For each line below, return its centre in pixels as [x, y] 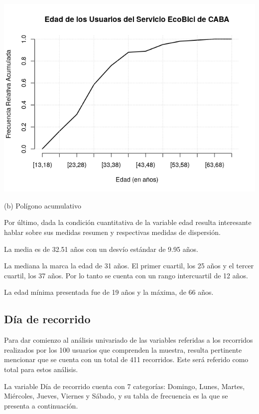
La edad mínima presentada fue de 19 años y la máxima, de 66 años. [109, 292]
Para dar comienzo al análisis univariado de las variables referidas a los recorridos [129, 340]
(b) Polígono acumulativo [43, 205]
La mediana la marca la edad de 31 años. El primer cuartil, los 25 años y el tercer [129, 266]
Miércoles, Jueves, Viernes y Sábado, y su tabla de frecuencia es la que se [116, 396]
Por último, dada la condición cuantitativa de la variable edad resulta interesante [128, 222]
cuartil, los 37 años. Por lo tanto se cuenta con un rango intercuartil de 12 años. [126, 275]
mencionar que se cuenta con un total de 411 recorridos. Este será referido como [126, 359]
